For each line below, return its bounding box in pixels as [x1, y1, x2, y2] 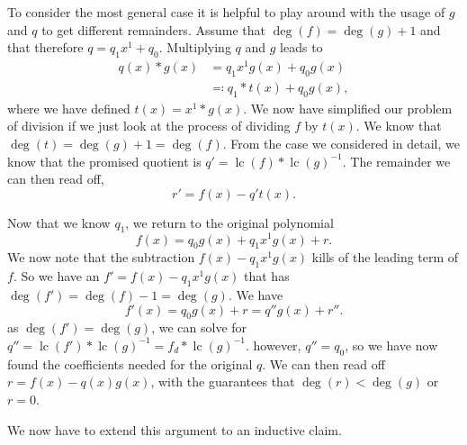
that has [244, 267, 290, 286]
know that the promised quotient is [7, 151, 202, 170]
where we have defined [7, 98, 130, 117]
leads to [280, 38, 323, 57]
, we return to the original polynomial [125, 213, 334, 232]
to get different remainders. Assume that [41, 20, 265, 39]
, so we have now [345, 335, 438, 354]
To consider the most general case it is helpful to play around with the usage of [7, 3, 445, 21]
